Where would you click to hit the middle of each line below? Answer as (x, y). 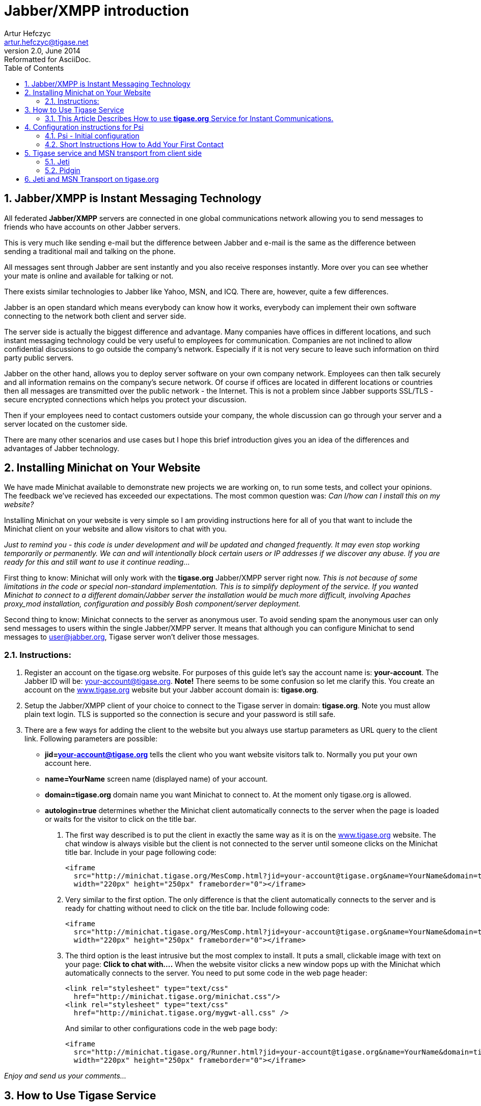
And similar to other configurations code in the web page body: (171, 1029)
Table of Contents (34, 68)
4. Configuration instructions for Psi (84, 127)
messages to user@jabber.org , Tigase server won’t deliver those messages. (132, 637)
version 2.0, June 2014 (42, 50)
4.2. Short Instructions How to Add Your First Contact (134, 144)
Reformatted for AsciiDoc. (48, 59)
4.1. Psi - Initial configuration (92, 135)
